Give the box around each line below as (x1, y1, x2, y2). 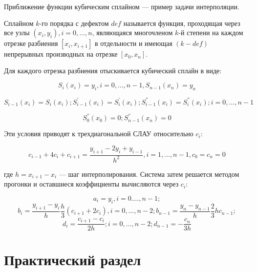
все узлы (4, 27, 30, 38)
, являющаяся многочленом (92, 27, 173, 38)
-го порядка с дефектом (39, 18, 109, 28)
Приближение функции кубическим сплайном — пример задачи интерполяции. (4, 1, 239, 11)
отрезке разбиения (4, 38, 58, 48)
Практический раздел (4, 249, 141, 269)
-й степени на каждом (178, 27, 243, 38)
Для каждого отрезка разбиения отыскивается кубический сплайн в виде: (4, 65, 222, 75)
